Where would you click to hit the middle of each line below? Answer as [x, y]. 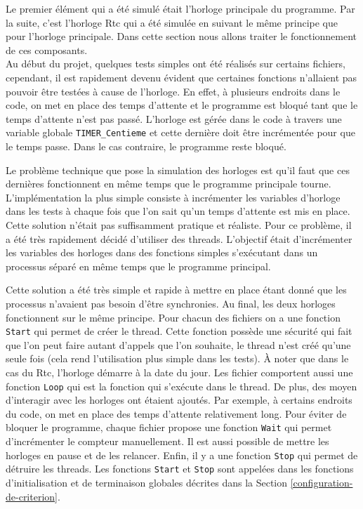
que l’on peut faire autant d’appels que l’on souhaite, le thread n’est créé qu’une [178, 344]
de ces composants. [47, 49]
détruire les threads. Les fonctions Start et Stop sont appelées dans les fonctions [180, 469]
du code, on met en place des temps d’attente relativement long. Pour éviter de [176, 413]
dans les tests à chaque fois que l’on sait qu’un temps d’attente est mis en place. [178, 211]
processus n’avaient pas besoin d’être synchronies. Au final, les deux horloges [171, 303]
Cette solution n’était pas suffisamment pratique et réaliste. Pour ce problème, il [179, 224]
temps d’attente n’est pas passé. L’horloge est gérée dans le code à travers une [174, 118]
